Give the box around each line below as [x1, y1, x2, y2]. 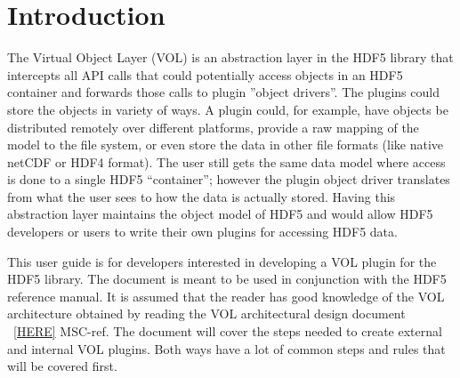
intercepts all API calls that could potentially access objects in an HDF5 [7, 65, 403, 84]
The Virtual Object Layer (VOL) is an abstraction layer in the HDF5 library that [7, 48, 454, 67]
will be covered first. [7, 357, 117, 375]
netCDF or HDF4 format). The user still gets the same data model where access [7, 152, 446, 171]
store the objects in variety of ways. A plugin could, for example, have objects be [7, 100, 448, 118]
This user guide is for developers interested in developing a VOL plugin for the [7, 252, 437, 270]
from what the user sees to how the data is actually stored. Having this [7, 187, 396, 205]
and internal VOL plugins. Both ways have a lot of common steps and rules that [7, 339, 446, 358]
